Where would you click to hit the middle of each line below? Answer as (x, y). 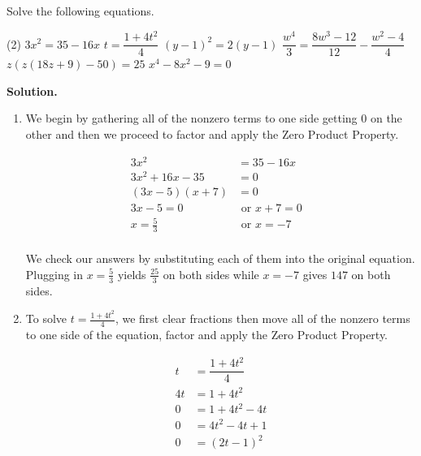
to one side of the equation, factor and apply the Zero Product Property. (207, 334)
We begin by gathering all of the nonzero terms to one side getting (191, 118)
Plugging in (54, 274)
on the (386, 118)
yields (132, 274)
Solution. (32, 90)
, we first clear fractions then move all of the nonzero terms (263, 318)
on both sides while (211, 274)
